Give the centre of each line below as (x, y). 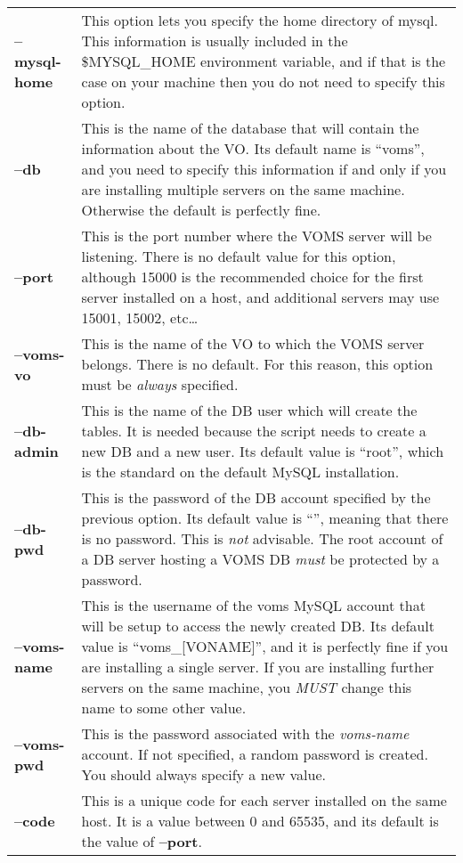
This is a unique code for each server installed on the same (264, 800)
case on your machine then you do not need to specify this (263, 81)
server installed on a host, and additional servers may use (260, 297)
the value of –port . (142, 841)
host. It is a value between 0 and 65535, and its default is (260, 821)
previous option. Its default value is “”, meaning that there (265, 518)
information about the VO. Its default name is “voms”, (253, 148)
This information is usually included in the (215, 41)
